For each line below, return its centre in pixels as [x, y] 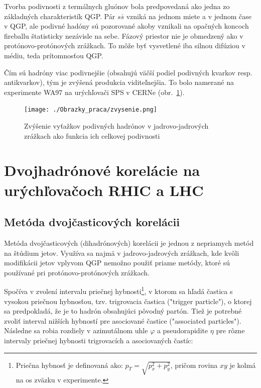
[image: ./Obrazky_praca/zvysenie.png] [91, 110]
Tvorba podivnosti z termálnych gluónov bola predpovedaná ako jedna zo [117, 6]
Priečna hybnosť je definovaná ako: [69, 365]
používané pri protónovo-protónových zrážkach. [77, 272]
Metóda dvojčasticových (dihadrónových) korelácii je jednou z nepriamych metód [129, 242]
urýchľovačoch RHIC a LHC [104, 190]
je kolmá [243, 365]
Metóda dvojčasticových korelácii [92, 222]
